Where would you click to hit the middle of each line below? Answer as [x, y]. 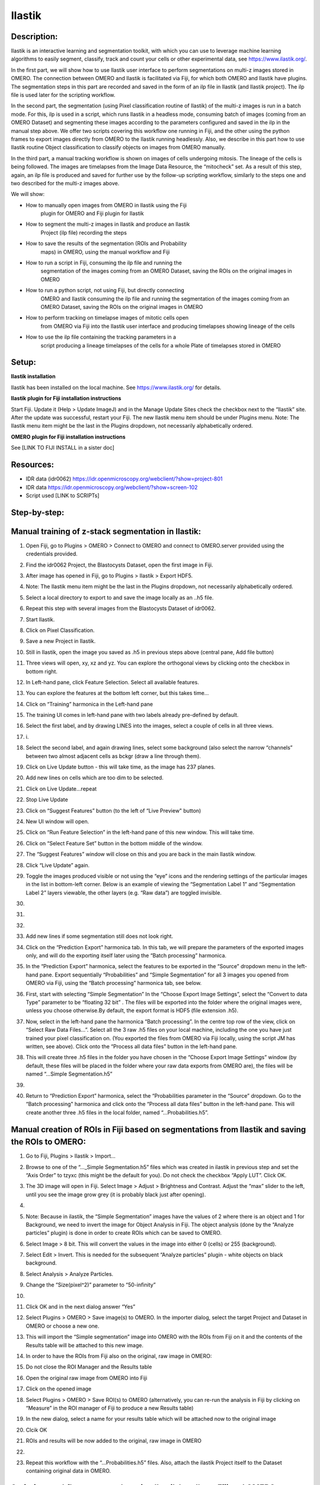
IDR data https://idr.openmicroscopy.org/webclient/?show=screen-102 [112, 487]
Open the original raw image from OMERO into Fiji [87, 1377]
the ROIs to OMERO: [48, 1142]
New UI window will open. [57, 821]
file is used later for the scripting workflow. [63, 95]
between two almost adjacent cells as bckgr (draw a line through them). [113, 756]
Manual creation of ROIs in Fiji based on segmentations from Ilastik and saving [159, 1129]
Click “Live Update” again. [58, 865]
